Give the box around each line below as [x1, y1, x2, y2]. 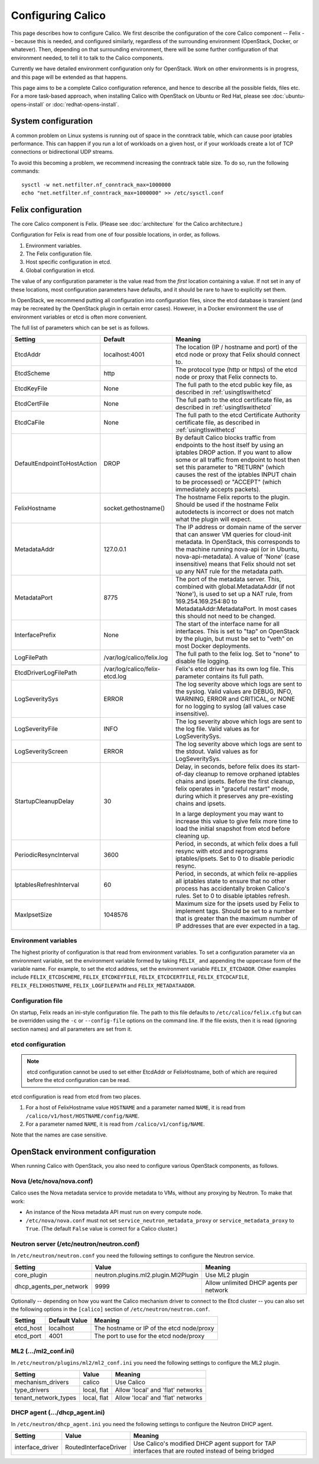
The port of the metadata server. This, [175, 575, 282, 583]
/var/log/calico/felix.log [103, 653, 168, 662]
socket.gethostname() [103, 504, 165, 512]
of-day [175, 769, 194, 778]
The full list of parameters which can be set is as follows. [11, 324, 150, 331]
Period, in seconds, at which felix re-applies [175, 869, 298, 877]
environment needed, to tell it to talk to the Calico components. [11, 54, 164, 61]
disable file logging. [175, 657, 230, 665]
